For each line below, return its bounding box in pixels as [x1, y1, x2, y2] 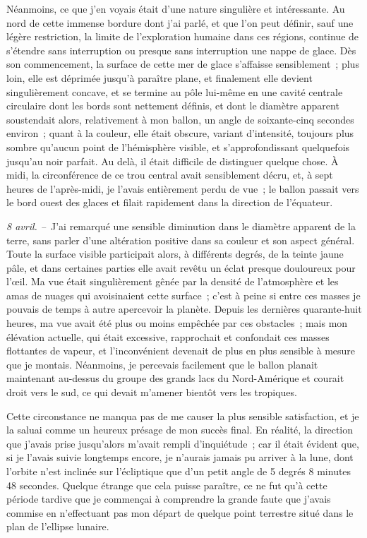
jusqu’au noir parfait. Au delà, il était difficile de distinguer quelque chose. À [6, 153, 339, 168]
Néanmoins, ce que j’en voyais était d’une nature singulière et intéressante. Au [6, 1, 345, 16]
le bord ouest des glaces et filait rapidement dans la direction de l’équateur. [6, 195, 333, 210]
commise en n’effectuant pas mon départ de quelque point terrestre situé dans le [6, 505, 354, 520]
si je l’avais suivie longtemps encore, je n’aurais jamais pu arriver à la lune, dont [6, 450, 354, 465]
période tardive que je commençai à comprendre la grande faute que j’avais [6, 491, 331, 506]
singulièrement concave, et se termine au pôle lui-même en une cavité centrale [6, 84, 343, 99]
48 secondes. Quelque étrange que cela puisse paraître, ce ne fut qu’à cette [6, 477, 327, 492]
